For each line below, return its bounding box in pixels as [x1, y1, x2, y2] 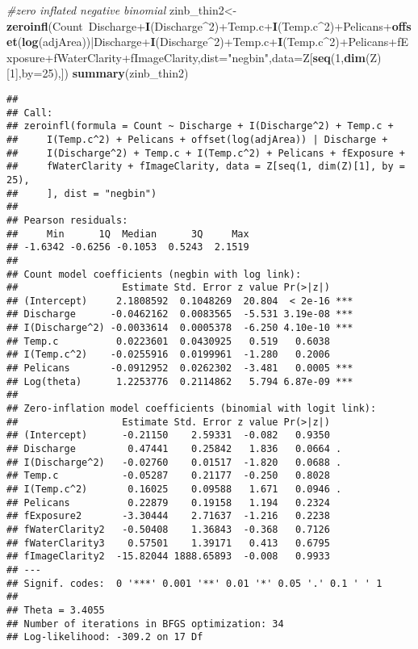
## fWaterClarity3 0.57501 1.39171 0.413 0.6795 [6, 537, 330, 549]
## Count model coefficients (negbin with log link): [6, 268, 302, 280]
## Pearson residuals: [6, 214, 128, 226]
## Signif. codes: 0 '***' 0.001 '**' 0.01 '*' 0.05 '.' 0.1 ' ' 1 [6, 577, 382, 589]
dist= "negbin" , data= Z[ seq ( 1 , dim [200, 48, 366, 65]
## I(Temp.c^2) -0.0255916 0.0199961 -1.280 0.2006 [6, 349, 330, 361]
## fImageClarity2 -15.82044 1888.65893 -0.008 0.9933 [6, 551, 330, 563]
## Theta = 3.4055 [6, 604, 105, 616]
